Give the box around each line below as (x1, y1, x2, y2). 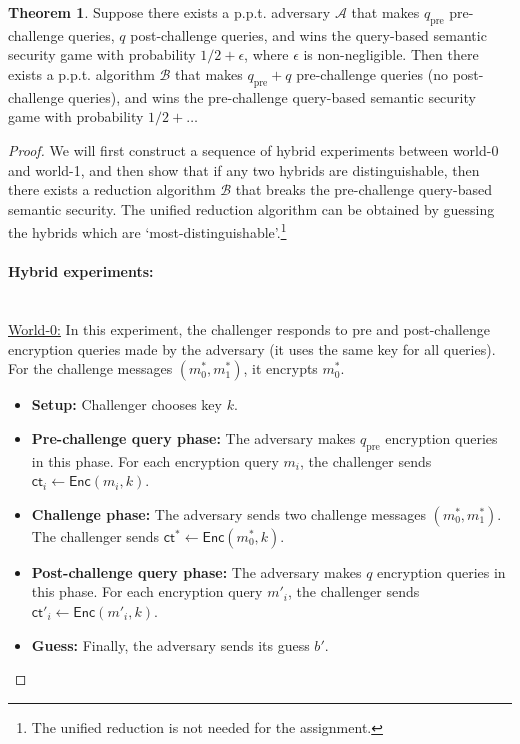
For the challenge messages (8, 358, 173, 379)
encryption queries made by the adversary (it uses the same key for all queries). (8, 338, 496, 359)
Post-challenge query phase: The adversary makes (31, 561, 362, 582)
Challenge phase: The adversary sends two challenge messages (31, 503, 426, 524)
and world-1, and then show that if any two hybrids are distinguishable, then (8, 159, 480, 180)
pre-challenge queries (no (296, 63, 448, 84)
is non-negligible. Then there (303, 44, 479, 65)
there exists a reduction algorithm (8, 179, 216, 200)
